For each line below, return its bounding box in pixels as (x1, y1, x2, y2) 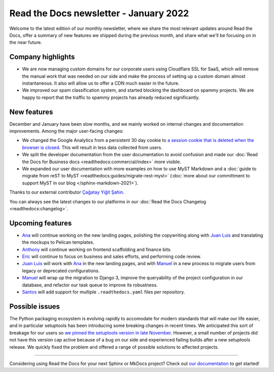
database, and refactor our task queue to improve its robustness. (22, 282, 158, 288)
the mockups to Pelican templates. (22, 239, 94, 245)
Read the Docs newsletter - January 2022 (9, 8, 189, 19)
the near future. (9, 40, 43, 46)
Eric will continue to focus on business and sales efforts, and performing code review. (22, 253, 201, 259)
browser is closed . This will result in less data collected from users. (22, 144, 162, 151)
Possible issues (9, 302, 60, 311)
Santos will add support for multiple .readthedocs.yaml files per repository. (22, 289, 185, 295)
